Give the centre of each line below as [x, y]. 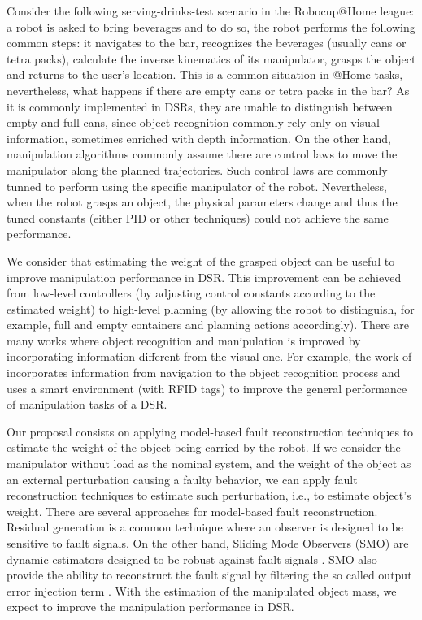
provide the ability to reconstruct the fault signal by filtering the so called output [209, 575]
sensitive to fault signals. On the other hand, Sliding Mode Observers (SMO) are [208, 543]
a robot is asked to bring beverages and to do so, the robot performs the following [211, 26]
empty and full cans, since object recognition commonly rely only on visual [193, 122]
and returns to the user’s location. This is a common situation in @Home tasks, [205, 74]
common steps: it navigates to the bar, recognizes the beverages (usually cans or [207, 43]
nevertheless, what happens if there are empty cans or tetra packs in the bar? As [208, 90]
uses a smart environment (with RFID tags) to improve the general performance [207, 388]
